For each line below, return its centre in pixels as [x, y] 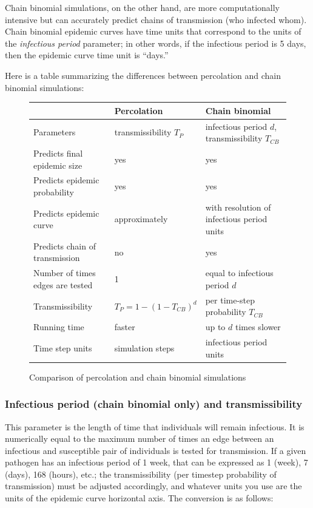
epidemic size [58, 165]
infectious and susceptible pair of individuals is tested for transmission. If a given [156, 450]
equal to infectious [239, 273]
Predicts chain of [65, 246]
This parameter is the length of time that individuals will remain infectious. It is [155, 426]
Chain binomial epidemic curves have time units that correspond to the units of [153, 31]
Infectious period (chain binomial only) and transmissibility [154, 404]
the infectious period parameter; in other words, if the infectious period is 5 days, [156, 43]
